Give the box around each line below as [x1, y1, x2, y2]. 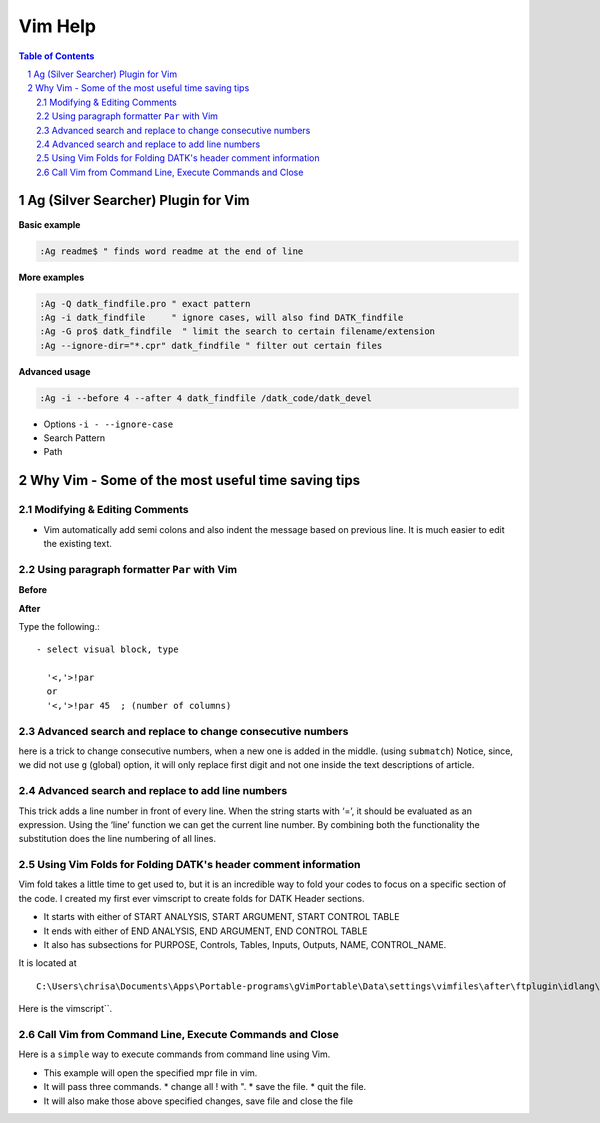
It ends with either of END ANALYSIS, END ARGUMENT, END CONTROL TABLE [43, 925, 369, 937]
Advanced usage [18, 365, 91, 377]
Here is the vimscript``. [18, 1003, 113, 1015]
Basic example [18, 218, 81, 230]
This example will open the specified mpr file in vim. [43, 1066, 258, 1079]
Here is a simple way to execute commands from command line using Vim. [18, 1048, 331, 1060]
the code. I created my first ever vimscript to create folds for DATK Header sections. [18, 892, 365, 904]
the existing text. [43, 537, 112, 549]
